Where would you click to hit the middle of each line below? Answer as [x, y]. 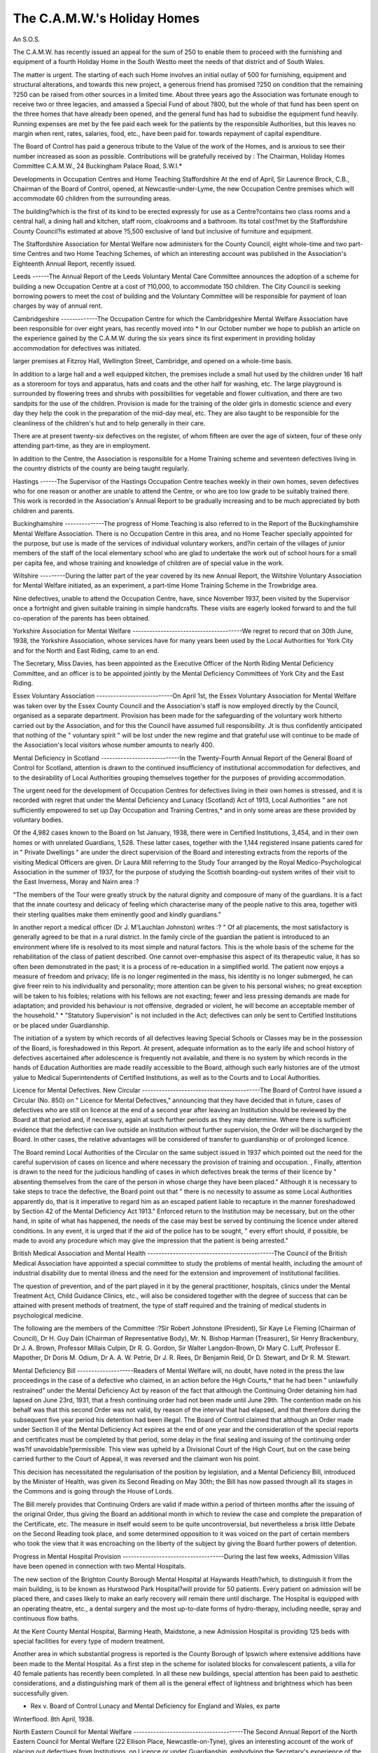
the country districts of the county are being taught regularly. [101, 468]
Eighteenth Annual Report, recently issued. [75, 264]
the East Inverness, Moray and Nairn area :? [76, 882]
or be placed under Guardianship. [61, 1025]
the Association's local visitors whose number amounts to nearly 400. [114, 745]
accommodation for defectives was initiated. [77, 348]
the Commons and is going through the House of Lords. [93, 1491]
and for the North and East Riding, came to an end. [86, 650]
